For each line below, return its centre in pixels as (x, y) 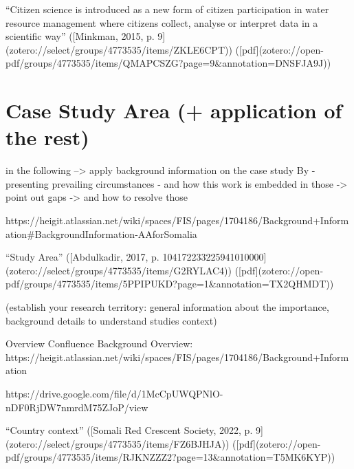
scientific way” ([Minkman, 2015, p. (80, 36)
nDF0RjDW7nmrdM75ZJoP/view (77, 407)
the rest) (47, 137)
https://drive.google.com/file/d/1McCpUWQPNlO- (114, 393)
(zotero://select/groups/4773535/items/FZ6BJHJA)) (118, 443)
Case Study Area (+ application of (174, 110)
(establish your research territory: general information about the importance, (167, 307)
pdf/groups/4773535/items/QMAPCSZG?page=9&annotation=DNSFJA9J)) (168, 63)
